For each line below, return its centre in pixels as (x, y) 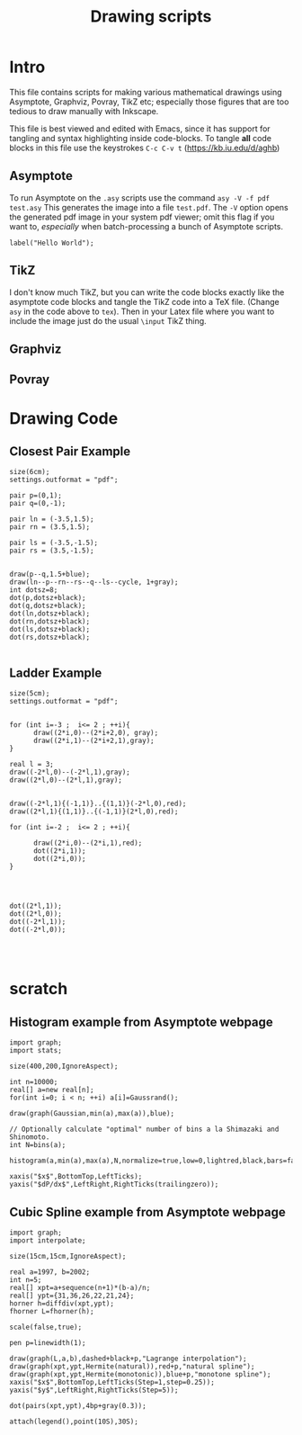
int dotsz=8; (34, 590)
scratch (39, 989)
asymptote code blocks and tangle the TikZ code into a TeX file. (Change (145, 301)
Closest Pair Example (70, 451)
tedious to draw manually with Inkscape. (84, 111)
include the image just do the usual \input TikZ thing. (108, 320)
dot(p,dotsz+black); (48, 598)
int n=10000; (34, 1082)
